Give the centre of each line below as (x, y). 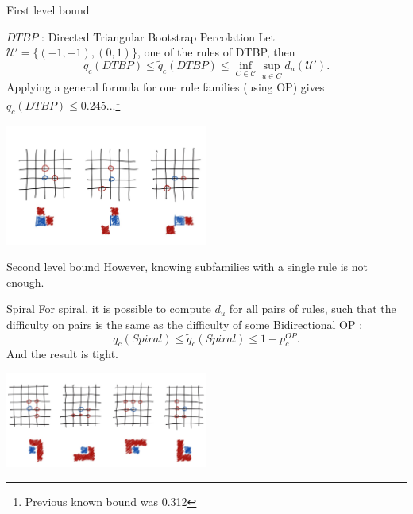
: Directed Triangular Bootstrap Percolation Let (158, 36)
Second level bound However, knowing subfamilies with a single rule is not (187, 267)
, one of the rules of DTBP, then (216, 52)
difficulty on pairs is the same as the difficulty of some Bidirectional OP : (185, 325)
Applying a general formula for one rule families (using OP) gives (166, 87)
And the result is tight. (62, 354)
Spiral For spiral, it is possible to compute (109, 309)
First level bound (48, 10)
